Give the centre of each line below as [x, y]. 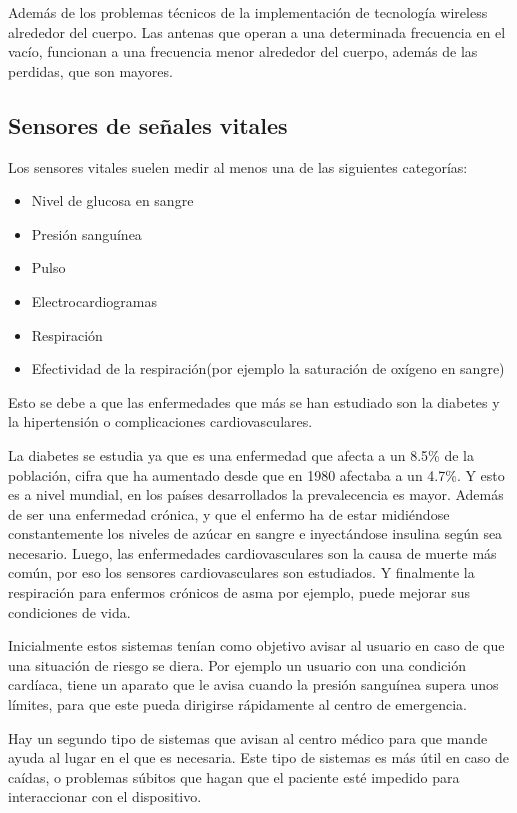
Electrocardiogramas [94, 300]
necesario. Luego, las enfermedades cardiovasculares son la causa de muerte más [252, 552]
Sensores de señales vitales [148, 124]
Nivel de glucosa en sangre [112, 200]
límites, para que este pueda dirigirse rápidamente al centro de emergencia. [237, 704]
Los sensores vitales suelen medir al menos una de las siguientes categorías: [238, 166]
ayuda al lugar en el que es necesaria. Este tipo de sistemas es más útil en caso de [258, 757]
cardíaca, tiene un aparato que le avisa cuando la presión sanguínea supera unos [253, 684]
